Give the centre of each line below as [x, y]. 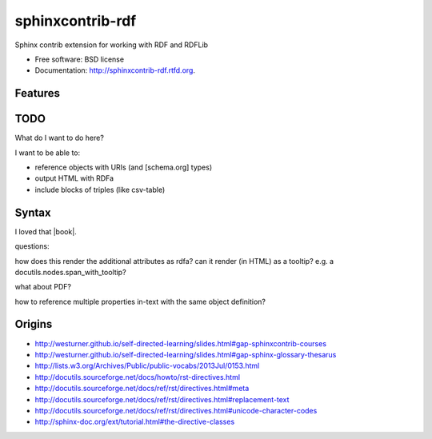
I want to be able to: [48, 153]
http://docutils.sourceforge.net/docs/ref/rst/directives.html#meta [142, 389]
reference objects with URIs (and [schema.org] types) [124, 167]
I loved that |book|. [46, 231]
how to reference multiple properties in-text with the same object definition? [140, 301]
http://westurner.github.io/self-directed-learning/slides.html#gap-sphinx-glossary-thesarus [186, 354]
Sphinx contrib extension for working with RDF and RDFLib [111, 45]
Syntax [33, 212]
